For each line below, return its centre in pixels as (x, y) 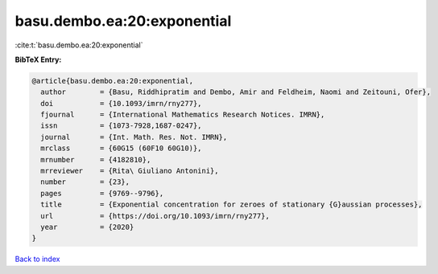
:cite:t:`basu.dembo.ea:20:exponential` (79, 45)
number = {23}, (85, 182)
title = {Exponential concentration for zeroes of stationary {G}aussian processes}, (231, 204)
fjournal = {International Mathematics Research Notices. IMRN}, (183, 115)
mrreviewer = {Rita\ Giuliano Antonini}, (130, 171)
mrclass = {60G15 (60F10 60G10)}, (121, 148)
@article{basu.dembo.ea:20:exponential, (112, 81)
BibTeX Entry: (38, 59)
